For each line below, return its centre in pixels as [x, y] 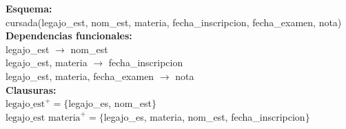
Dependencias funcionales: [69, 36]
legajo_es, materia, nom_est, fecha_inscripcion [204, 116]
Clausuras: [31, 89]
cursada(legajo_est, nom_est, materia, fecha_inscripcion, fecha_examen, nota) [174, 22]
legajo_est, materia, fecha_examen [80, 76]
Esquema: [29, 8]
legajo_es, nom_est [110, 103]
